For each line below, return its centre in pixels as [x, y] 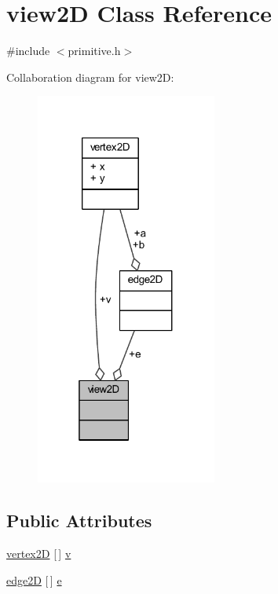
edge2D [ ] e [34, 579]
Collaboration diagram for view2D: [90, 77]
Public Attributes [79, 521]
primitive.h [94, 51]
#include [28, 51]
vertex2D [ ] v [39, 554]
